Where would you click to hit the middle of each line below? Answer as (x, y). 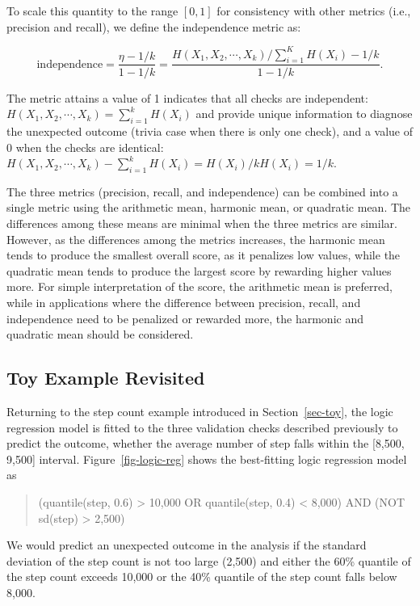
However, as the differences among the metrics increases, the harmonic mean (196, 239)
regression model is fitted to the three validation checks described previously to (202, 427)
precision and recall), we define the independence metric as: (154, 26)
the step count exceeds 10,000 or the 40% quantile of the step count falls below (202, 577)
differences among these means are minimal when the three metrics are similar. (202, 223)
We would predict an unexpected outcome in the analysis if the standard (187, 545)
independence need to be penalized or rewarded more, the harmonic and (185, 318)
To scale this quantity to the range (92, 11)
